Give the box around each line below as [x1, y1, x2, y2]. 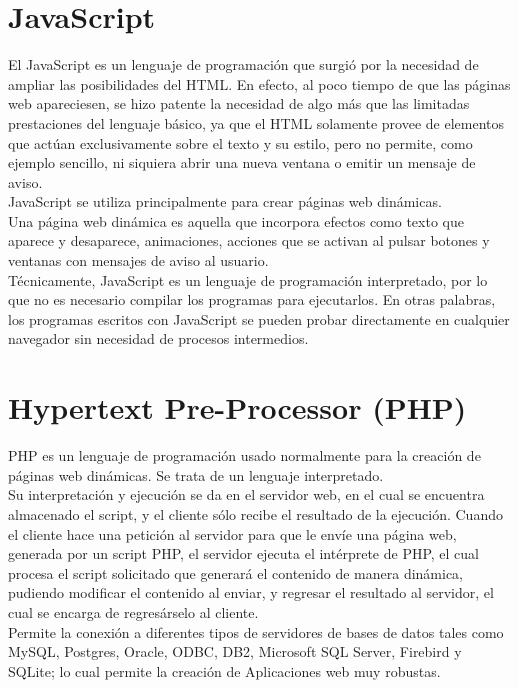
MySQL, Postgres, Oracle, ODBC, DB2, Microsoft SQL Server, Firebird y [8, 641, 462, 662]
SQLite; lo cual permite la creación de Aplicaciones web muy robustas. [8, 660, 441, 681]
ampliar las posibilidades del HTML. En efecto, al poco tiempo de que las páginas [8, 73, 511, 94]
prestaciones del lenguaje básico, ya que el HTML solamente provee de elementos [8, 112, 505, 133]
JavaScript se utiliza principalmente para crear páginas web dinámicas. [8, 191, 442, 212]
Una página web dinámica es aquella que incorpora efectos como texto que [8, 210, 464, 231]
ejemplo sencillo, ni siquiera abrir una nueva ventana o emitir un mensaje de [8, 152, 476, 173]
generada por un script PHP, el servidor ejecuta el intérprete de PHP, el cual [8, 543, 480, 564]
